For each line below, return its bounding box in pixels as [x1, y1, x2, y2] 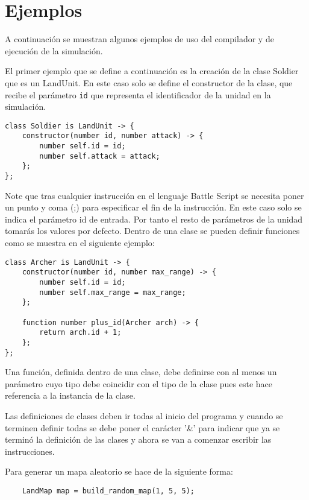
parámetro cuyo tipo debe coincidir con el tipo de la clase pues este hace [5, 377, 273, 390]
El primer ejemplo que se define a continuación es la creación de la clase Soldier [5, 65, 299, 77]
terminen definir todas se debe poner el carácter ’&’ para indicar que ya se [5, 421, 280, 434]
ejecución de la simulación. [5, 44, 103, 57]
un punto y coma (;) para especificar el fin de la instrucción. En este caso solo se [5, 201, 302, 214]
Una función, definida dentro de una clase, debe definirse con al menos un [5, 366, 277, 378]
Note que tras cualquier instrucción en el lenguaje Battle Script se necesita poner [5, 189, 304, 201]
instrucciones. [5, 445, 55, 457]
